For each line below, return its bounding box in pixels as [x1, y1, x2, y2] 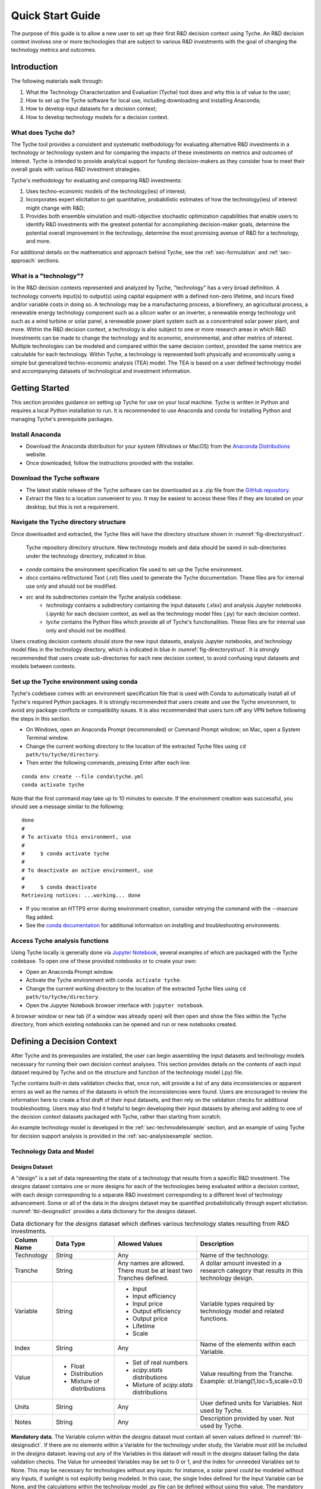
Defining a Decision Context [11, 1036, 117, 1046]
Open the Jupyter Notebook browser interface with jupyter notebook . [26, 1001, 204, 1009]
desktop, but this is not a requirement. [26, 503, 119, 510]
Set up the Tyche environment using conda [11, 677, 138, 686]
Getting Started [11, 383, 70, 393]
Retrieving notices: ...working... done [21, 892, 141, 899]
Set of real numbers [132, 1359, 188, 1367]
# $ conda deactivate [21, 883, 97, 890]
